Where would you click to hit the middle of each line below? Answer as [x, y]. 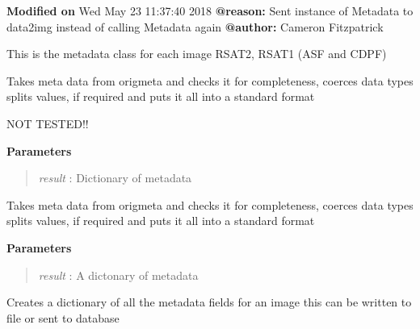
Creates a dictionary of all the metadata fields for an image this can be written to [209, 302]
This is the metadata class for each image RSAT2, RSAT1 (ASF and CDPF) [197, 54]
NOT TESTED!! [48, 123]
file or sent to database [63, 317]
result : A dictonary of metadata [118, 275]
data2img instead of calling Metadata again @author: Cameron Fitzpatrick [195, 26]
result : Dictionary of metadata [115, 178]
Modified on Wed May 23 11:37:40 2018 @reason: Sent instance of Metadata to [210, 10]
